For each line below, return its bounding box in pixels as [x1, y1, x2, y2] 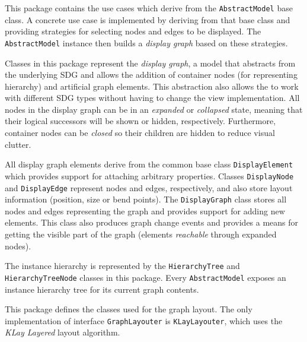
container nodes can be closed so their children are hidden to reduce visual [5, 126, 275, 139]
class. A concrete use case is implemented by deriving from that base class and [5, 13, 290, 26]
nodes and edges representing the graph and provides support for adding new [5, 204, 285, 217]
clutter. [5, 138, 31, 150]
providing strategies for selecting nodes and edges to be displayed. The [5, 25, 261, 37]
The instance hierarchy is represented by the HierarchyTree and [5, 259, 240, 272]
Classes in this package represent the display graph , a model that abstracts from [5, 56, 296, 69]
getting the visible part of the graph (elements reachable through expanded [5, 228, 277, 240]
